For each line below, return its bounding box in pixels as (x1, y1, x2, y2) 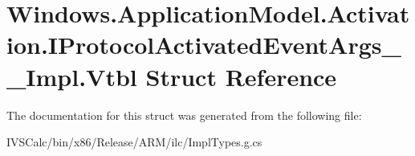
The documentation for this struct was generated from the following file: (6, 106, 362, 123)
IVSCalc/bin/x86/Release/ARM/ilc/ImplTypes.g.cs (6, 133, 262, 150)
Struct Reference (145, 60, 337, 92)
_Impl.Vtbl (6, 60, 137, 92)
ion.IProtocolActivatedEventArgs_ (6, 28, 401, 61)
